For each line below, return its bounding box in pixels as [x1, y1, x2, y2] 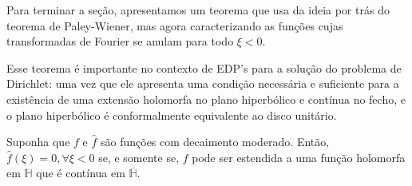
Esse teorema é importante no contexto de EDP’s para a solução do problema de [6, 59, 402, 76]
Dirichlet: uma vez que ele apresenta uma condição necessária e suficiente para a [6, 75, 399, 92]
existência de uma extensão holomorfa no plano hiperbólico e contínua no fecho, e [6, 90, 406, 107]
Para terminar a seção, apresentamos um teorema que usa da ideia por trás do [6, 2, 390, 18]
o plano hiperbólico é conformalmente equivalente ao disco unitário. [6, 106, 337, 123]
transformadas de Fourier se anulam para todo [6, 33, 234, 49]
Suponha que [6, 133, 70, 150]
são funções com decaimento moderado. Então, [100, 133, 330, 150]
